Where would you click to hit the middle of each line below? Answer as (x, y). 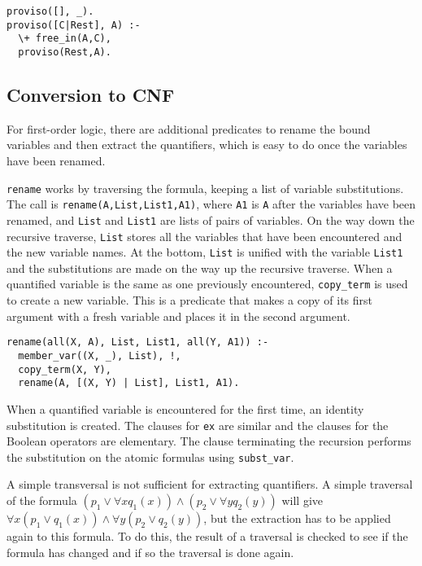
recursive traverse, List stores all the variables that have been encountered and (204, 236)
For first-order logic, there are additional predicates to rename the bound (189, 128)
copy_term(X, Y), (65, 369)
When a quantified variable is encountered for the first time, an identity (185, 408)
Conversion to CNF (91, 95)
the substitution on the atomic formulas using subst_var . (150, 456)
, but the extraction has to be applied (297, 518)
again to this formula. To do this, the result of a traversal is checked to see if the (207, 536)
